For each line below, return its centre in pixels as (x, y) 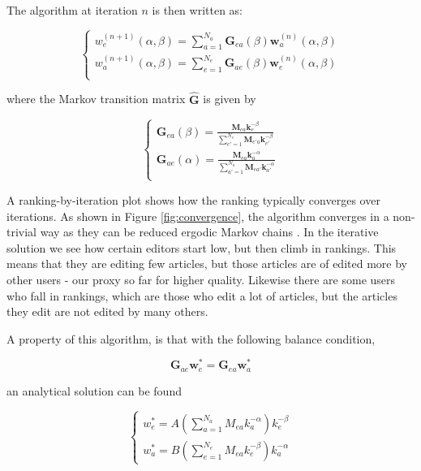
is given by (230, 99)
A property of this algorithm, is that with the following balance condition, (191, 338)
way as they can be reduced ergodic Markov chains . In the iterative (209, 232)
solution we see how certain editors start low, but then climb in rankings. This (202, 247)
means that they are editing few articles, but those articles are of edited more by (207, 264)
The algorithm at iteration (72, 10)
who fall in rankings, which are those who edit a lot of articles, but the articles (202, 295)
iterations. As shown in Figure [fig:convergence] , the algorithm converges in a (198, 216)
